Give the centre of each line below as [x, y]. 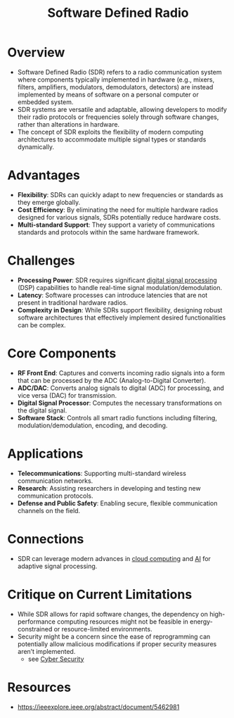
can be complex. [41, 325]
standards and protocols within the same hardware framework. [109, 232]
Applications [45, 454]
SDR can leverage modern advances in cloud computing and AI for [114, 558]
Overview [36, 52]
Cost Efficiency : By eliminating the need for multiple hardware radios [118, 210]
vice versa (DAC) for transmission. [67, 395]
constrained [35, 629]
